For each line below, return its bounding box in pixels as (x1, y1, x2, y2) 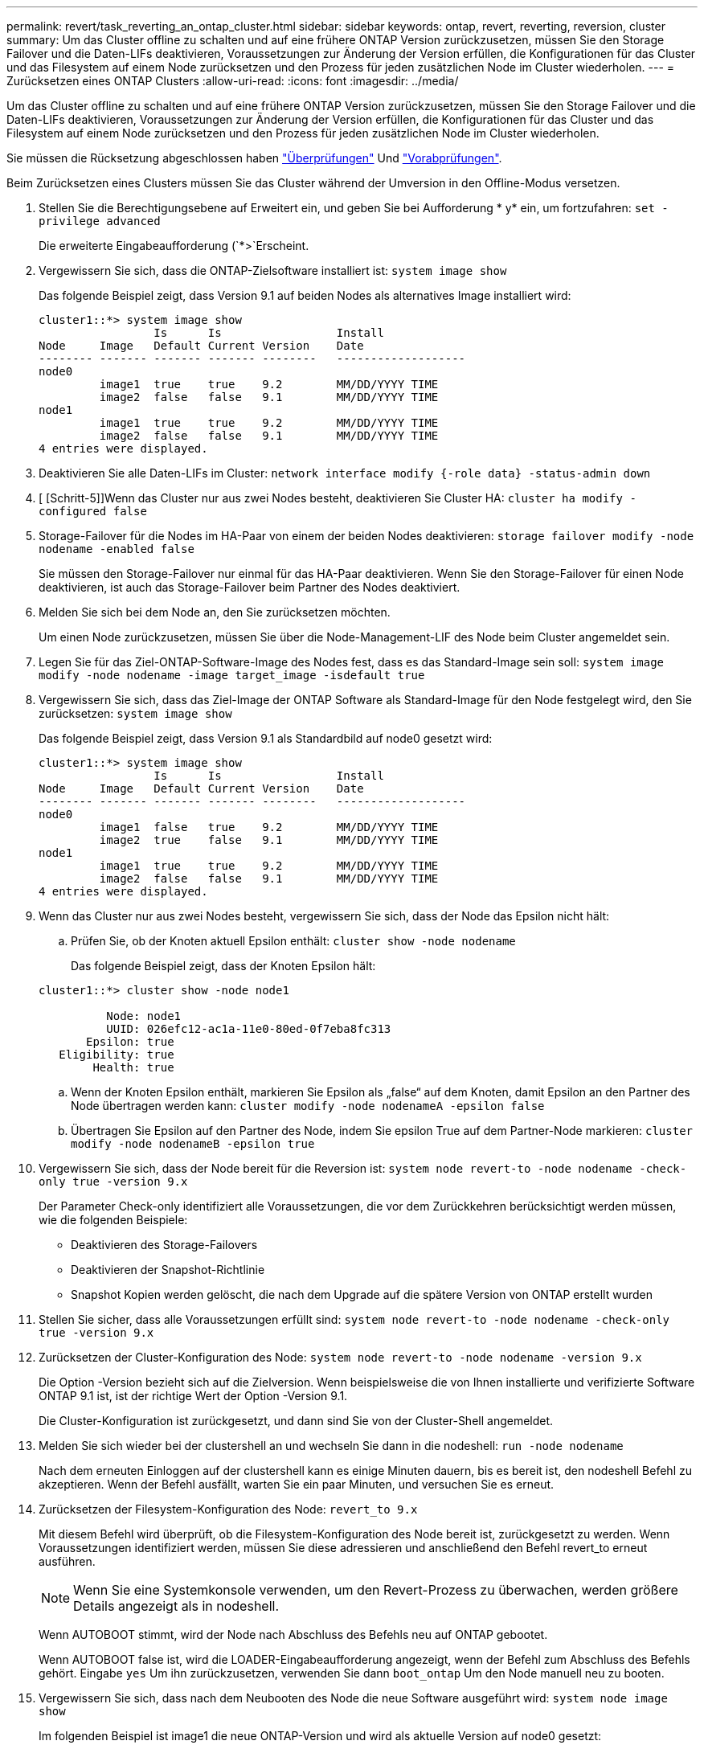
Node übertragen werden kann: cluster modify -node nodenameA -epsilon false (71, 1099, 545, 1112)
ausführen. (39, 1554, 96, 1568)
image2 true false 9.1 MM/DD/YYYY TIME (99, 834, 439, 846)
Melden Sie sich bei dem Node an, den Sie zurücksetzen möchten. (39, 605, 391, 619)
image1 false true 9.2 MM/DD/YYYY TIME (99, 821, 439, 834)
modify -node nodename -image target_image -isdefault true (39, 669, 425, 682)
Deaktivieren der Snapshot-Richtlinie (71, 1263, 265, 1276)
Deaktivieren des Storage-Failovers (71, 1238, 258, 1251)
